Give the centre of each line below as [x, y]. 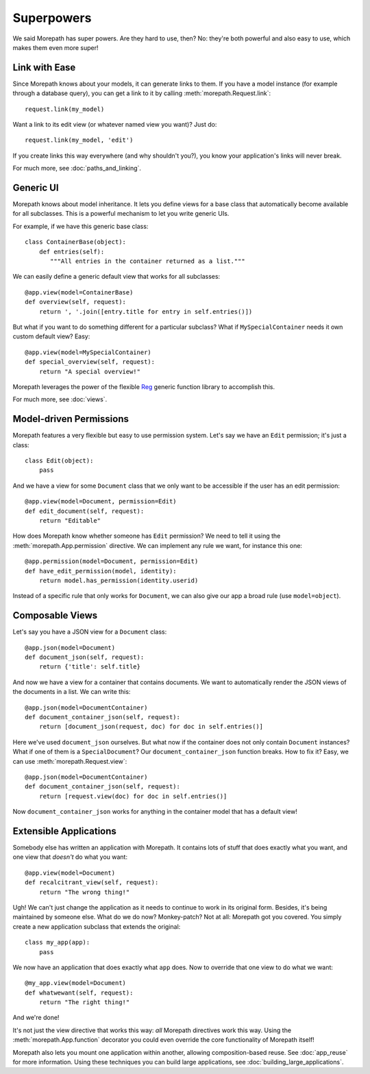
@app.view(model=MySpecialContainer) [88, 352]
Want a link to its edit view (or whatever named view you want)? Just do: [115, 125]
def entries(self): [72, 251]
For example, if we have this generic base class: [81, 226]
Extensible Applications [64, 831]
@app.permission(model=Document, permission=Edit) [112, 561]
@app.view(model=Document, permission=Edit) [101, 501]
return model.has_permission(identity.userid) [119, 580]
